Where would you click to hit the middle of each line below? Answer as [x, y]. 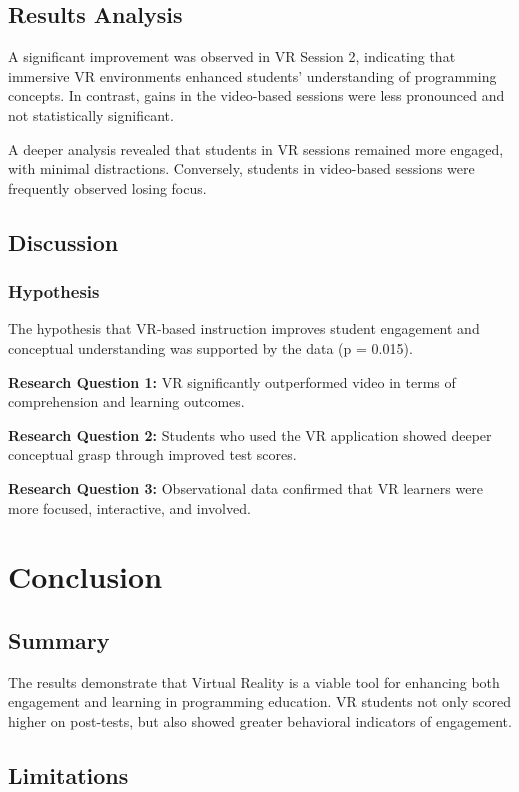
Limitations [68, 774]
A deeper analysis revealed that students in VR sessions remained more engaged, [256, 148]
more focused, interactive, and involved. [129, 507]
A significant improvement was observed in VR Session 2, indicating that [232, 56]
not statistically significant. [91, 114]
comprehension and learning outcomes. [126, 401]
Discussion [63, 241]
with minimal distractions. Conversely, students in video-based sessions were [241, 168]
